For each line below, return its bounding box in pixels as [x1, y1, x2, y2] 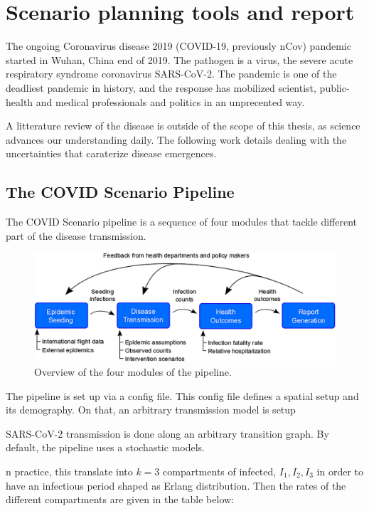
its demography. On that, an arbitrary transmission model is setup [6, 402, 296, 417]
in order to [316, 464, 363, 479]
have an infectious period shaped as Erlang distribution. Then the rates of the [6, 478, 346, 492]
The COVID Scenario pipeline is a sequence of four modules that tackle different [6, 214, 358, 229]
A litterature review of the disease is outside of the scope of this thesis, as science [6, 118, 360, 133]
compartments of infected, [163, 464, 277, 479]
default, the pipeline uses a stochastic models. [6, 440, 205, 455]
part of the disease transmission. [6, 228, 146, 243]
